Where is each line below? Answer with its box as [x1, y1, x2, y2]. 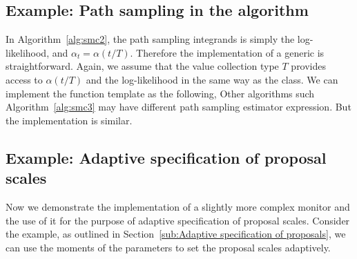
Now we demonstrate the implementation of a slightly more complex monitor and [6, 199, 350, 213]
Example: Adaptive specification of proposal [6, 146, 327, 168]
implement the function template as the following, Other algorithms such [6, 86, 315, 100]
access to [6, 72, 43, 86]
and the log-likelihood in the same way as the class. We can [86, 72, 338, 86]
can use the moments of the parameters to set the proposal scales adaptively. [6, 240, 331, 254]
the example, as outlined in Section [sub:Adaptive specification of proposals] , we [6, 227, 346, 241]
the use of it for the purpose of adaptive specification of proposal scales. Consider [6, 213, 350, 227]
